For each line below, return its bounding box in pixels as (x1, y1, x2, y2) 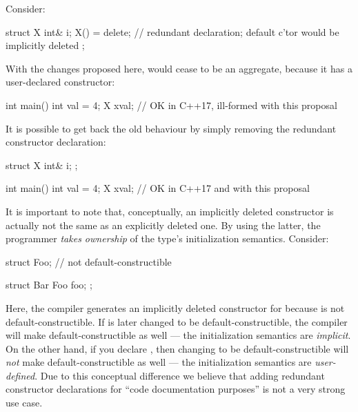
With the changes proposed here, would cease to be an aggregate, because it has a (6, 61, 352, 75)
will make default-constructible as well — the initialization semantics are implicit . (6, 328, 351, 342)
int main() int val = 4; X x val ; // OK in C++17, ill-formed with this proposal (6, 97, 337, 112)
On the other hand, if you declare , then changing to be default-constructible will (6, 341, 349, 355)
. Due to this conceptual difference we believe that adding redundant (34, 368, 325, 382)
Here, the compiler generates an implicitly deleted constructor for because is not (6, 300, 345, 315)
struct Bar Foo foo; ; (6, 277, 92, 292)
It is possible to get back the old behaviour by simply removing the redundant (6, 121, 337, 135)
